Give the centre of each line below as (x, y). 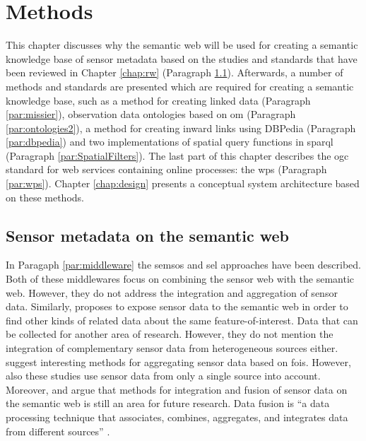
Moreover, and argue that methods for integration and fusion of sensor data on (177, 389)
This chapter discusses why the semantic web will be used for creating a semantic (182, 45)
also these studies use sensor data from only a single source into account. (163, 376)
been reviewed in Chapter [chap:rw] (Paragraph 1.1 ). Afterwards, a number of (175, 72)
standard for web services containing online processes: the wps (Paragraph (166, 169)
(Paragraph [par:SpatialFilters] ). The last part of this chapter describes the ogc (177, 155)
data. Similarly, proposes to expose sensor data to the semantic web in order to (177, 306)
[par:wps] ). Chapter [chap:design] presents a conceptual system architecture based (183, 183)
